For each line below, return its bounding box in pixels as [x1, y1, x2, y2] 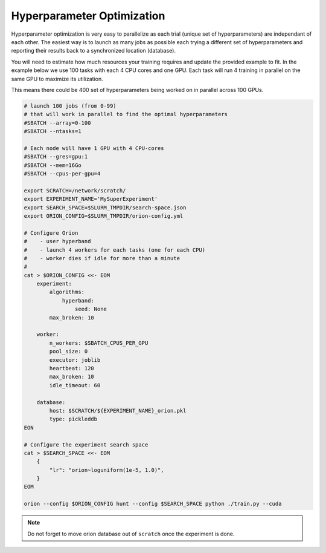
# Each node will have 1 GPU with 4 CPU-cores [24, 145, 164, 151]
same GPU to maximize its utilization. [11, 75, 104, 82]
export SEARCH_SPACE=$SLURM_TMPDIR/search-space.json [24, 204, 187, 211]
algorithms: [49, 289, 85, 296]
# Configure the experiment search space [24, 441, 149, 448]
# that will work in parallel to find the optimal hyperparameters [24, 111, 228, 118]
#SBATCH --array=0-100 [24, 119, 91, 126]
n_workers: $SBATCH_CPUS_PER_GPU [49, 339, 149, 346]
